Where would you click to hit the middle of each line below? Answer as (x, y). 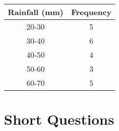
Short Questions (59, 119)
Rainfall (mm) (36, 12)
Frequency (91, 12)
